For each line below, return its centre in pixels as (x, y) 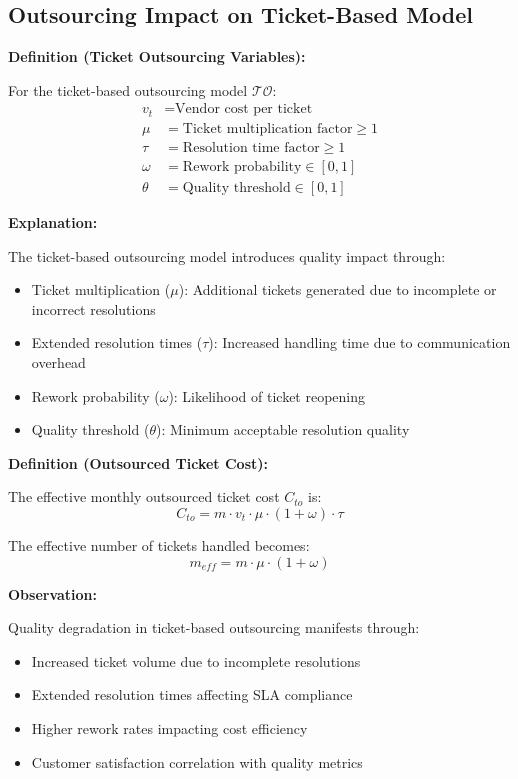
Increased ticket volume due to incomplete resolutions (196, 660)
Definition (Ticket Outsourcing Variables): (157, 56)
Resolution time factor (251, 147)
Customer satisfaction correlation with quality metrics (197, 761)
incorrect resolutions (93, 308)
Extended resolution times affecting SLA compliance (192, 694)
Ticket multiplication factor (267, 128)
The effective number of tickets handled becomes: (159, 544)
